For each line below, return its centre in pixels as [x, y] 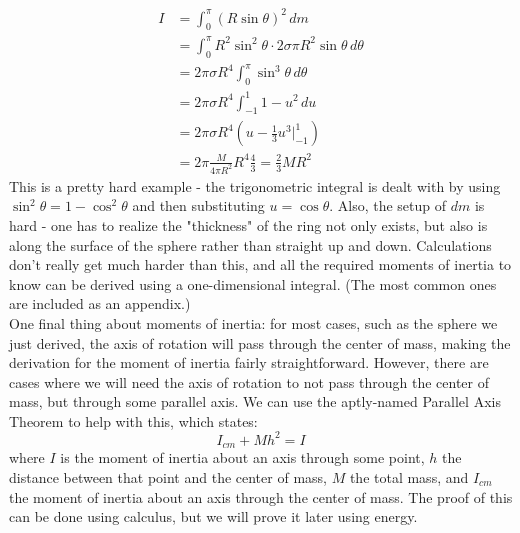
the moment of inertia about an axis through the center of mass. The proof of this [261, 496]
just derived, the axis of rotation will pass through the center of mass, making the [260, 342]
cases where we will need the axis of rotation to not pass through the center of [249, 381]
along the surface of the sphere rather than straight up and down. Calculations [250, 244]
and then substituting [198, 205]
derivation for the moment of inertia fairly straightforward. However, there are [249, 362]
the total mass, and [409, 477]
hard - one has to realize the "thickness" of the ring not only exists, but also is [248, 224]
